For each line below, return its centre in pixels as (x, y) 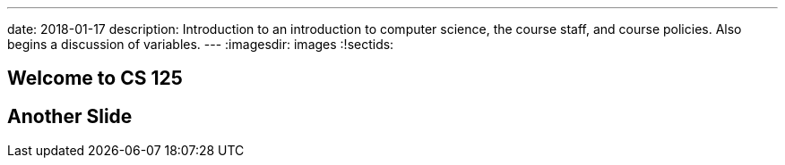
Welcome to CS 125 (95, 78)
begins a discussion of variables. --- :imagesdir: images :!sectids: (201, 44)
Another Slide (70, 116)
